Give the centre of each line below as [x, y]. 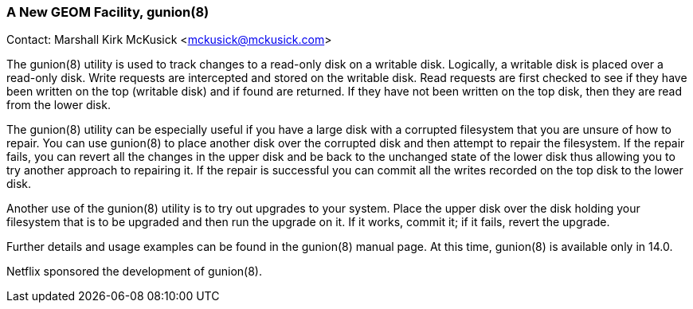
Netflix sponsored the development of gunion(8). [134, 272]
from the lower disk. [59, 105]
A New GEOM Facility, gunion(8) [108, 12]
